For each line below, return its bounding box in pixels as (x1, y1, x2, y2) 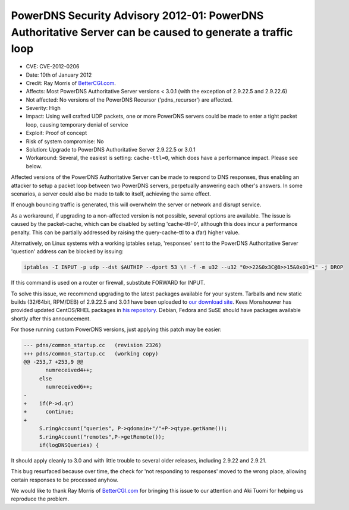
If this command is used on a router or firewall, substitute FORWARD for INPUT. (11, 279, 205, 287)
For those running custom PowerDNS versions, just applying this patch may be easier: (11, 326, 222, 333)
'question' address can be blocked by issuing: (11, 248, 124, 255)
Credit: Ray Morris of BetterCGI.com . (26, 79, 116, 86)
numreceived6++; (45, 383, 93, 391)
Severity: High (26, 105, 61, 112)
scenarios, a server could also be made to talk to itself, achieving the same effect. (11, 190, 211, 197)
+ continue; (23, 408, 74, 415)
